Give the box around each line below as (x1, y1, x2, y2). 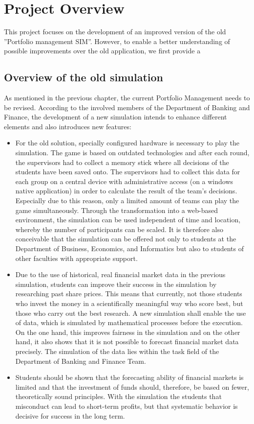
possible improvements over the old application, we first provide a (4, 46, 201, 56)
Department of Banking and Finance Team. (15, 355, 146, 366)
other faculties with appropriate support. (15, 253, 138, 263)
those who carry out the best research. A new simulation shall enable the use (15, 307, 246, 318)
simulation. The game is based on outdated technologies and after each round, (15, 147, 250, 158)
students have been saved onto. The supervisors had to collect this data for (15, 166, 240, 177)
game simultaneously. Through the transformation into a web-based (15, 205, 218, 215)
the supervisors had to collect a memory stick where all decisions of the (15, 157, 229, 167)
